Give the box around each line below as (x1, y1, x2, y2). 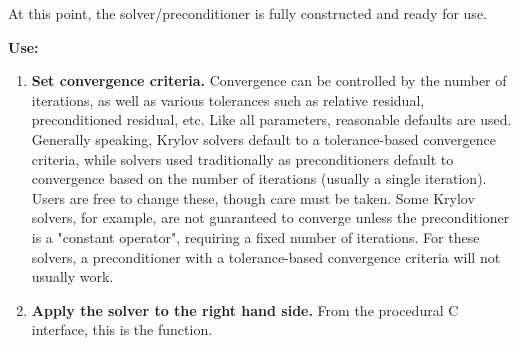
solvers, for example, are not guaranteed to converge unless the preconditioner (31, 207, 510, 228)
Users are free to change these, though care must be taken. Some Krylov (31, 187, 475, 208)
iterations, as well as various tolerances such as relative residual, (31, 89, 425, 110)
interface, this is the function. (31, 319, 213, 340)
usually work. (31, 266, 114, 287)
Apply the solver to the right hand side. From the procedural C (31, 299, 459, 320)
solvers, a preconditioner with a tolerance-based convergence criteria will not (31, 246, 501, 267)
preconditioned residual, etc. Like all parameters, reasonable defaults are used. (31, 109, 512, 130)
